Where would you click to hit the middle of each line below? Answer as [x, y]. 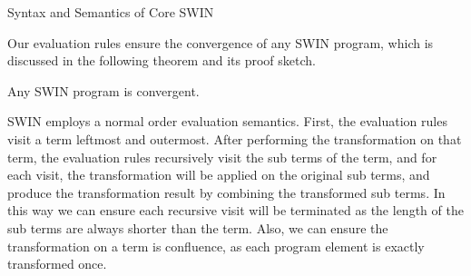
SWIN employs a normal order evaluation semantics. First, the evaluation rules [227, 121]
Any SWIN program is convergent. [103, 90]
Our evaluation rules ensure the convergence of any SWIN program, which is [221, 42]
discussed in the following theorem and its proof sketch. [162, 60]
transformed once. [57, 264]
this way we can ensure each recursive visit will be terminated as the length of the [235, 210]
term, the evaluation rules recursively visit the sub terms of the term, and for [222, 157]
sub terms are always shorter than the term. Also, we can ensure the [198, 227]
